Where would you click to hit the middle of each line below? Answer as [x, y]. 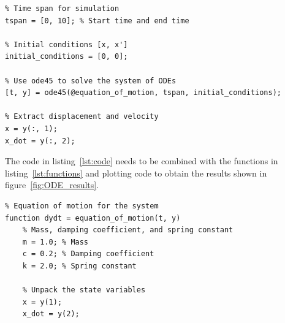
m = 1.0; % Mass [55, 242]
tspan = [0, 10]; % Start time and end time [97, 21]
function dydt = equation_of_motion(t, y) [93, 218]
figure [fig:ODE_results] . [52, 185]
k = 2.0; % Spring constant [79, 266]
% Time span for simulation [62, 9]
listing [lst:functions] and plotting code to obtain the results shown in [136, 173]
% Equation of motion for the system [82, 206]
